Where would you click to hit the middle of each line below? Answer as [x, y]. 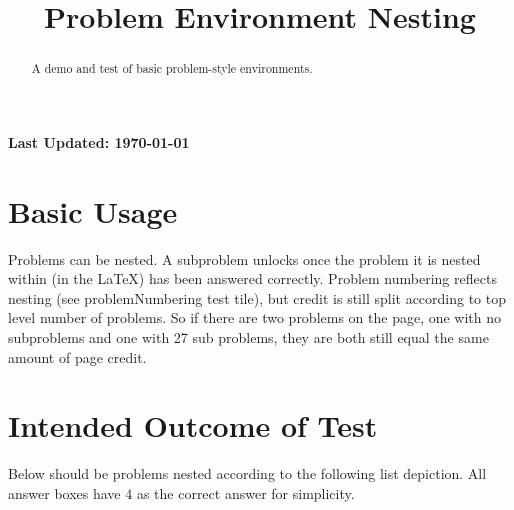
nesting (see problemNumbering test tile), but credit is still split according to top [257, 297]
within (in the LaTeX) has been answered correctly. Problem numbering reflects [252, 278]
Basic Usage [93, 210]
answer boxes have [64, 492]
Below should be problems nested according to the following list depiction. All [247, 473]
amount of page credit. [77, 356]
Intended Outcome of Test [193, 425]
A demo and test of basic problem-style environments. [172, 68]
